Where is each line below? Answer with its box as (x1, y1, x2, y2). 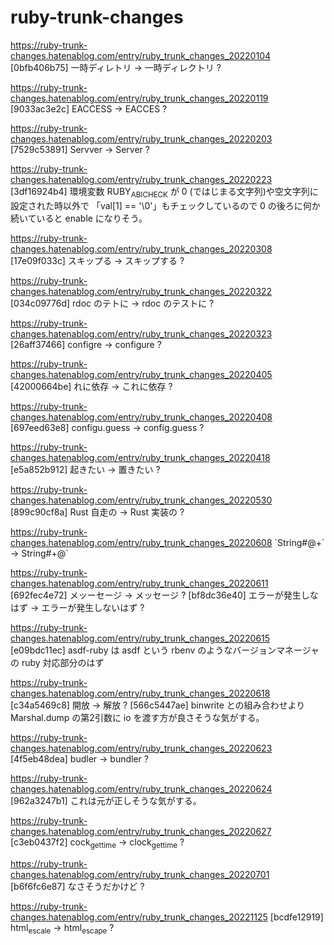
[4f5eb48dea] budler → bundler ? (10, 752, 149, 765)
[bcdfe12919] (269, 911, 324, 923)
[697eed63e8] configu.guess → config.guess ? (10, 421, 205, 433)
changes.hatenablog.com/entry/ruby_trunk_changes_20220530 (10, 494, 273, 506)
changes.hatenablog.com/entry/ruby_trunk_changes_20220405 (10, 368, 273, 380)
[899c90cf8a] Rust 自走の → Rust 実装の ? (10, 506, 185, 518)
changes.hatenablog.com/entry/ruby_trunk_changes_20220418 (10, 451, 271, 463)
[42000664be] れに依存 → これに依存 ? (10, 380, 173, 392)
